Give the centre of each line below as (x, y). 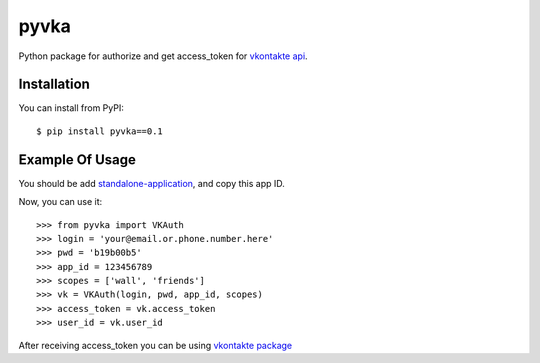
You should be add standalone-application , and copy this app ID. (151, 183)
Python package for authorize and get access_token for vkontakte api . (163, 56)
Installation (54, 84)
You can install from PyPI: (71, 108)
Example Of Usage (77, 159)
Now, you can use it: (60, 202)
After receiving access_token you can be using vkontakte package (155, 345)
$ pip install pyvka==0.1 (100, 131)
